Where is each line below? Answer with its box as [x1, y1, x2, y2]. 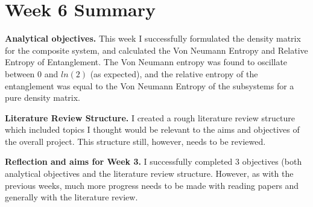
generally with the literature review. [5, 191, 138, 203]
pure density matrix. [5, 91, 81, 104]
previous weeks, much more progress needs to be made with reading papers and [5, 179, 299, 191]
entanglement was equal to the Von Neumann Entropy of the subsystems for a [5, 79, 294, 92]
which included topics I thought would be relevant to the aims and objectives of [5, 123, 300, 136]
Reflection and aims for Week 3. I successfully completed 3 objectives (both [5, 155, 302, 168]
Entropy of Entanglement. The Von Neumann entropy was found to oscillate [5, 56, 288, 68]
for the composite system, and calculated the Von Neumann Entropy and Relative [5, 43, 308, 56]
